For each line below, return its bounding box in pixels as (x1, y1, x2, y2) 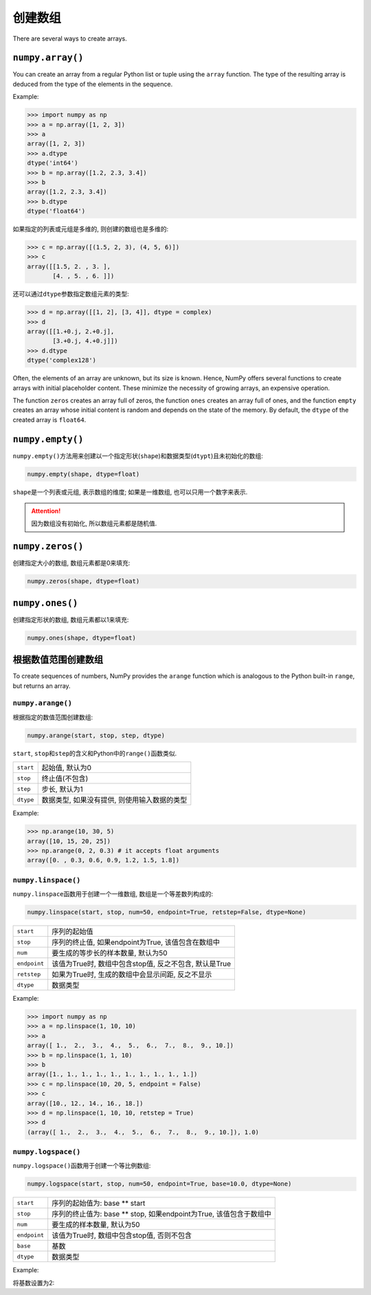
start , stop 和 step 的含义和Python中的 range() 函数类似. (12, 749, 177, 757)
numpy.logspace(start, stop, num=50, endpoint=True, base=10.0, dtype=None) (27, 1180, 292, 1188)
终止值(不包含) (41, 774, 89, 783)
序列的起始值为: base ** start (52, 1199, 146, 1208)
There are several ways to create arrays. (12, 34, 127, 43)
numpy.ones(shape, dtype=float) (27, 633, 137, 642)
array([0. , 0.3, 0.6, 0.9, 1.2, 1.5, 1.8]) (27, 856, 180, 864)
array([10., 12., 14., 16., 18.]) (27, 1099, 144, 1107)
